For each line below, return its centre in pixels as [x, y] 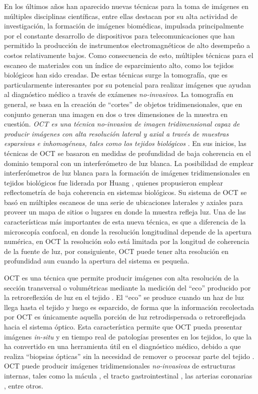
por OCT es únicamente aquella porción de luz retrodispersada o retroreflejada [125, 317]
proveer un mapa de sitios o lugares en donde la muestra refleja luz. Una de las [125, 212]
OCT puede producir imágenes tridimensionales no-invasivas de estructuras [120, 366]
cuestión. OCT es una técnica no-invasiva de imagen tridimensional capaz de [122, 124]
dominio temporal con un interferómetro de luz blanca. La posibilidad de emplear [129, 163]
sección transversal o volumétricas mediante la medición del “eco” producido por [127, 287]
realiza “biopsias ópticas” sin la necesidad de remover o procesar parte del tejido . [129, 356]
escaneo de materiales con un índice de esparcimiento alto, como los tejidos [119, 65]
